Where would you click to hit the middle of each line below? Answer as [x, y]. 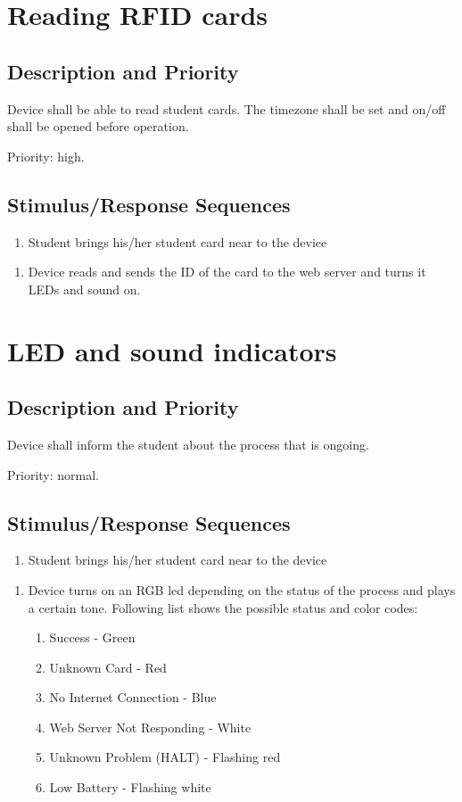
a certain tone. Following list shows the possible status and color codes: [223, 607]
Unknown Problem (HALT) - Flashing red [165, 757]
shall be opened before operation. [98, 126]
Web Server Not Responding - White [150, 727]
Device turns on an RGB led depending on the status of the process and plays [242, 589]
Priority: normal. [54, 474]
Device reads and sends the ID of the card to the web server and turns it [227, 272]
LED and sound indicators [172, 350]
